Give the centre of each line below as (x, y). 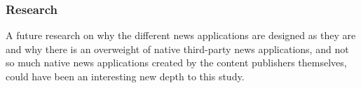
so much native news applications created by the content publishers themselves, (176, 63)
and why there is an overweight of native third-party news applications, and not (177, 49)
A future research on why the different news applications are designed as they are (181, 35)
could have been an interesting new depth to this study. (125, 76)
